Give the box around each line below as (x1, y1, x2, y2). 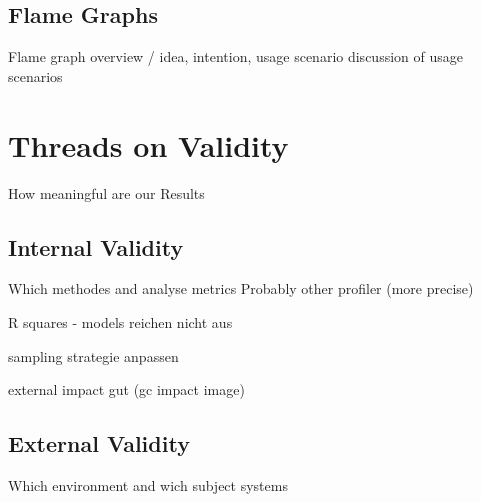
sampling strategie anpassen (8, 345, 179, 366)
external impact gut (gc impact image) (8, 379, 245, 400)
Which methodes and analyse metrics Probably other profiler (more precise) (8, 278, 474, 299)
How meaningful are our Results (8, 182, 205, 203)
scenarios (8, 65, 63, 86)
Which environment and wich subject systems (8, 474, 288, 495)
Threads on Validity (8, 124, 289, 165)
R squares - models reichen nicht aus (8, 311, 233, 332)
